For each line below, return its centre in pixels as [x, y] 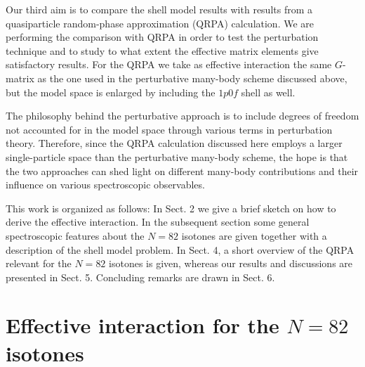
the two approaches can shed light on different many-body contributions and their [182, 170]
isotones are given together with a [254, 235]
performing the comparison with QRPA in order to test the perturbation [162, 37]
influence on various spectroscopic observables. [105, 185]
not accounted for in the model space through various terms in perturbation [169, 129]
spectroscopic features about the [75, 235]
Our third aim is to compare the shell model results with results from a [159, 9]
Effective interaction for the [142, 325]
